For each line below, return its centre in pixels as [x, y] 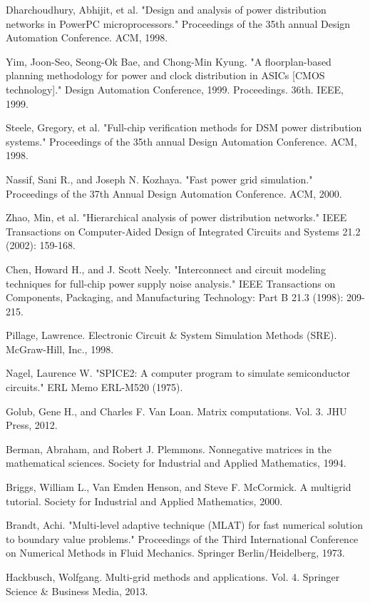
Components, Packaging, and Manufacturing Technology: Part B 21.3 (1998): [175, 297]
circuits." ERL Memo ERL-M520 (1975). [94, 387]
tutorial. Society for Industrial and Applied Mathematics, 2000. [144, 501]
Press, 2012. [32, 425]
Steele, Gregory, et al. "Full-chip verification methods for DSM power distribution [184, 127]
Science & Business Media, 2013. [77, 591]
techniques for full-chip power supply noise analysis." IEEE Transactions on [171, 283]
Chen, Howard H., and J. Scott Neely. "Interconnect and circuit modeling [166, 269]
